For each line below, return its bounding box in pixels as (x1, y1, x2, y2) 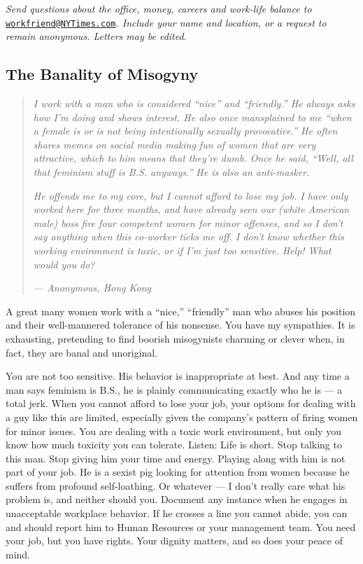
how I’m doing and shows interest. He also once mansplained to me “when (33, 109, 352, 124)
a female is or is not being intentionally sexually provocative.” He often (33, 123, 338, 138)
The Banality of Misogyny (6, 63, 199, 85)
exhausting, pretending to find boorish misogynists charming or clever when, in (6, 331, 345, 345)
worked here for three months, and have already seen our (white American (33, 202, 350, 216)
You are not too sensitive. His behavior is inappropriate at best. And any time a (6, 369, 350, 383)
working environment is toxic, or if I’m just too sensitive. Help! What (33, 242, 332, 257)
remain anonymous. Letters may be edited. (6, 29, 187, 43)
